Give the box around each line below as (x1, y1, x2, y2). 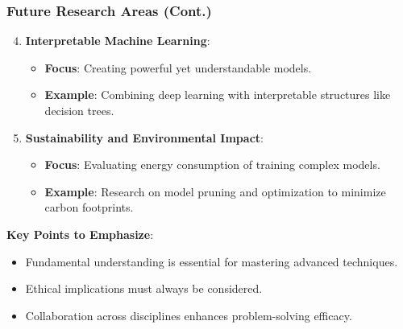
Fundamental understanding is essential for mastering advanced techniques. (25, 253, 398, 269)
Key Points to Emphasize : (6, 225, 154, 242)
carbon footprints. (44, 199, 134, 216)
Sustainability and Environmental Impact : (25, 129, 264, 146)
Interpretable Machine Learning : (25, 32, 210, 49)
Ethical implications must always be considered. (25, 280, 263, 297)
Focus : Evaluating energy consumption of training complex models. (44, 156, 380, 173)
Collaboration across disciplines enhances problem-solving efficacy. (25, 306, 352, 323)
